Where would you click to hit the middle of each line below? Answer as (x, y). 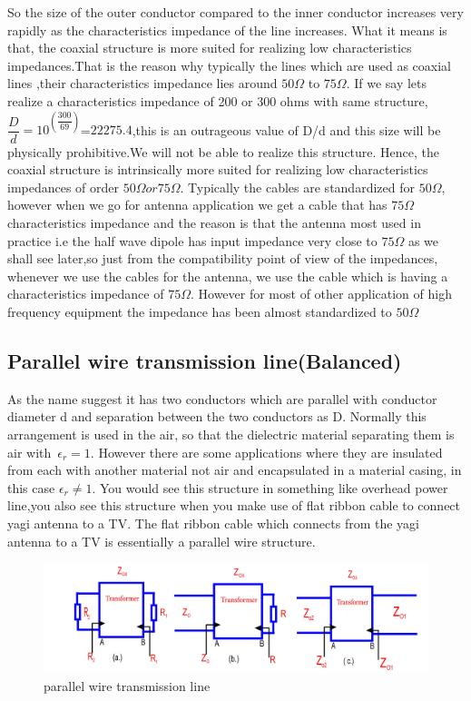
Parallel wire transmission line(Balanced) (205, 360)
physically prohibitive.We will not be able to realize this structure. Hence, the (224, 151)
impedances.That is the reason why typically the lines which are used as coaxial (229, 65)
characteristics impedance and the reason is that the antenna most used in (214, 223)
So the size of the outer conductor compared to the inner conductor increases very (235, 12)
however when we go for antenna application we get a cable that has (197, 205)
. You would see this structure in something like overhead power (270, 487)
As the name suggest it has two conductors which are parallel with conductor (222, 398)
